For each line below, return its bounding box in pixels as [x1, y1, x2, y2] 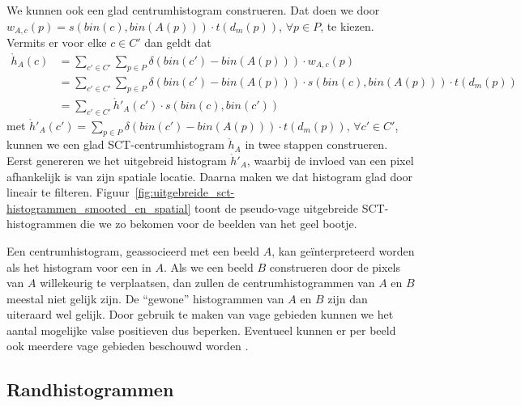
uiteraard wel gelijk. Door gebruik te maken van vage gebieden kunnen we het [6, 306, 394, 323]
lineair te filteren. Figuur [6, 184, 130, 201]
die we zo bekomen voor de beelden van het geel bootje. [80, 215, 357, 232]
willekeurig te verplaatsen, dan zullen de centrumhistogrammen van [40, 274, 375, 291]
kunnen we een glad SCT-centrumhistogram [6, 136, 224, 153]
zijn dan [327, 290, 368, 307]
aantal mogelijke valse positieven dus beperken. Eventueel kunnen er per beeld [6, 321, 396, 338]
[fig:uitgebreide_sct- [135, 184, 235, 201]
